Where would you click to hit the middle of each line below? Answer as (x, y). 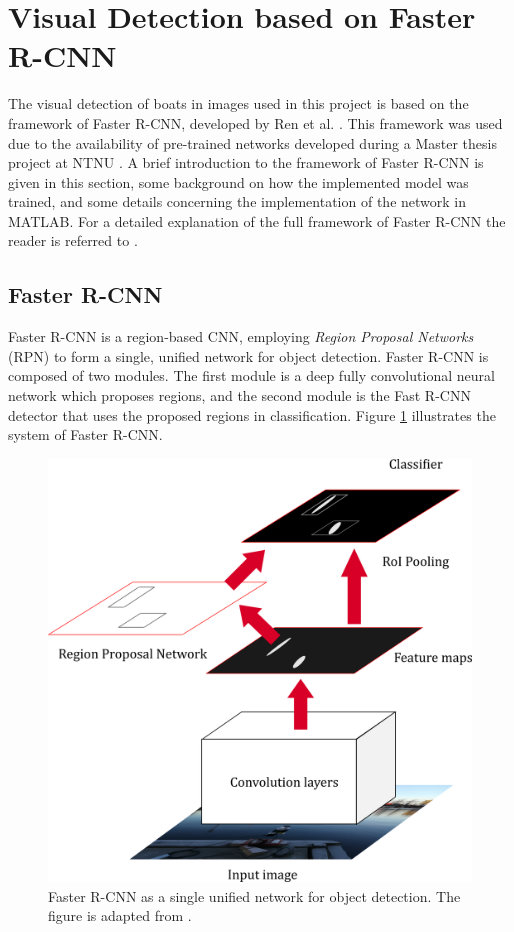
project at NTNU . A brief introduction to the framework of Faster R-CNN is (246, 162)
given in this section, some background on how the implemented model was (238, 181)
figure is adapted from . (120, 915)
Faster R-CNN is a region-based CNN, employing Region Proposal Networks (241, 336)
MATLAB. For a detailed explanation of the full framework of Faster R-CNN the (257, 220)
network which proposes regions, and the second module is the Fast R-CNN (239, 395)
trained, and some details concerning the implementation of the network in (237, 201)
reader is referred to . (73, 240)
